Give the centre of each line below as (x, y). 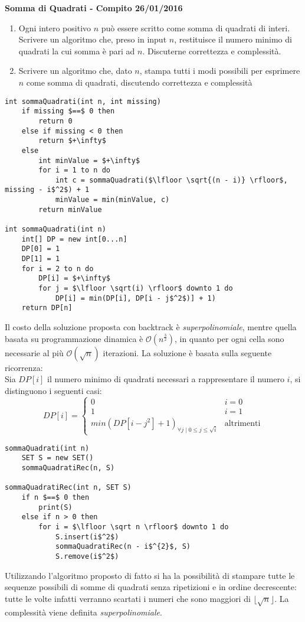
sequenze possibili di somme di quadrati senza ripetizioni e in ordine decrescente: (151, 587)
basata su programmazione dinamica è (74, 338)
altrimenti (242, 423)
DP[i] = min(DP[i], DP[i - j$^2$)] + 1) (135, 298)
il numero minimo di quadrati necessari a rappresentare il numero (166, 379)
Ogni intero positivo (55, 27)
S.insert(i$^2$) (87, 537)
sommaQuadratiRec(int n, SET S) (68, 488)
